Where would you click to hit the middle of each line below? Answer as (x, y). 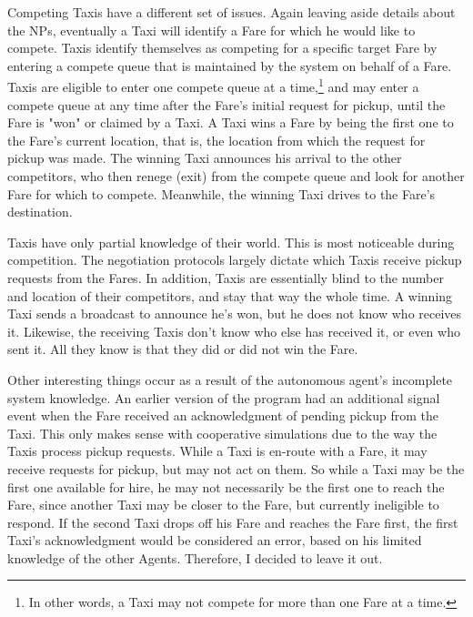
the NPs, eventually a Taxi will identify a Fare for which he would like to (211, 30)
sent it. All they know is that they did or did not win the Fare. (183, 349)
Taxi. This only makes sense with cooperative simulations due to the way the (222, 433)
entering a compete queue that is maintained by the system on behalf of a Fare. (230, 65)
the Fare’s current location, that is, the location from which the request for (216, 140)
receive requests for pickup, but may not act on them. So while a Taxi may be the (236, 468)
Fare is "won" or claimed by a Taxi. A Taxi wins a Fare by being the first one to (231, 122)
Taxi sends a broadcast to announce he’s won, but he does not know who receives (235, 314)
